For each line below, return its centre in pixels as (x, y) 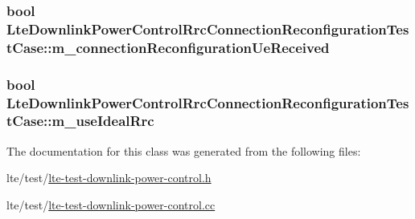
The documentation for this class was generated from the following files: (184, 150)
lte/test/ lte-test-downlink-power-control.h (109, 178)
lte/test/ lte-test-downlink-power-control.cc (111, 204)
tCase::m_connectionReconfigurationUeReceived (168, 47)
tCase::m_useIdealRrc (80, 121)
